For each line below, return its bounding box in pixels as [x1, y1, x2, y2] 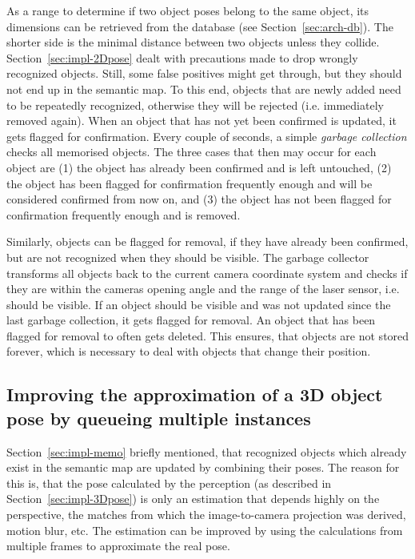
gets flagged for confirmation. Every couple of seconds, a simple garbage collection [6, 127, 407, 144]
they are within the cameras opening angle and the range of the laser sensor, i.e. [6, 280, 400, 297]
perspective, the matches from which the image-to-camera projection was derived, [6, 506, 406, 523]
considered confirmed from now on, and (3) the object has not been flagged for [6, 191, 392, 207]
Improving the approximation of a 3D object [6, 382, 383, 407]
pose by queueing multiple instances [6, 405, 311, 430]
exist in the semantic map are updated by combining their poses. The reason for [6, 459, 400, 476]
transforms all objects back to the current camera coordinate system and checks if [6, 264, 408, 281]
